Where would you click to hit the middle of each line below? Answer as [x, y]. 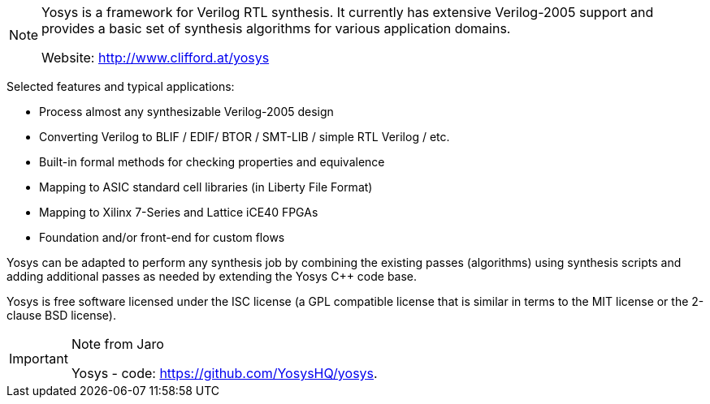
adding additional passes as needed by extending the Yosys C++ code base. [212, 276]
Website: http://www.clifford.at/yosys [156, 58]
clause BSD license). [61, 315]
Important [39, 359]
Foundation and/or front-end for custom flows [162, 237]
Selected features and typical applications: [121, 86]
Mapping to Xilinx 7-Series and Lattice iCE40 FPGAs [179, 212]
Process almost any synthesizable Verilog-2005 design [186, 112]
